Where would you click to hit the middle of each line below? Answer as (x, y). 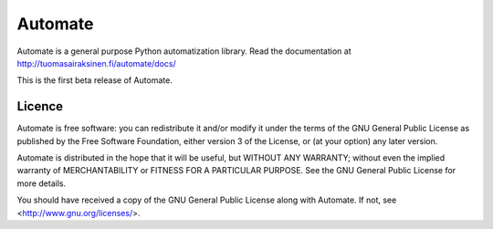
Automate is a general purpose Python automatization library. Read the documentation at (184, 51)
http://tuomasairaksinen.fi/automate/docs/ (97, 63)
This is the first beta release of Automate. (94, 80)
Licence (40, 106)
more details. (42, 183)
